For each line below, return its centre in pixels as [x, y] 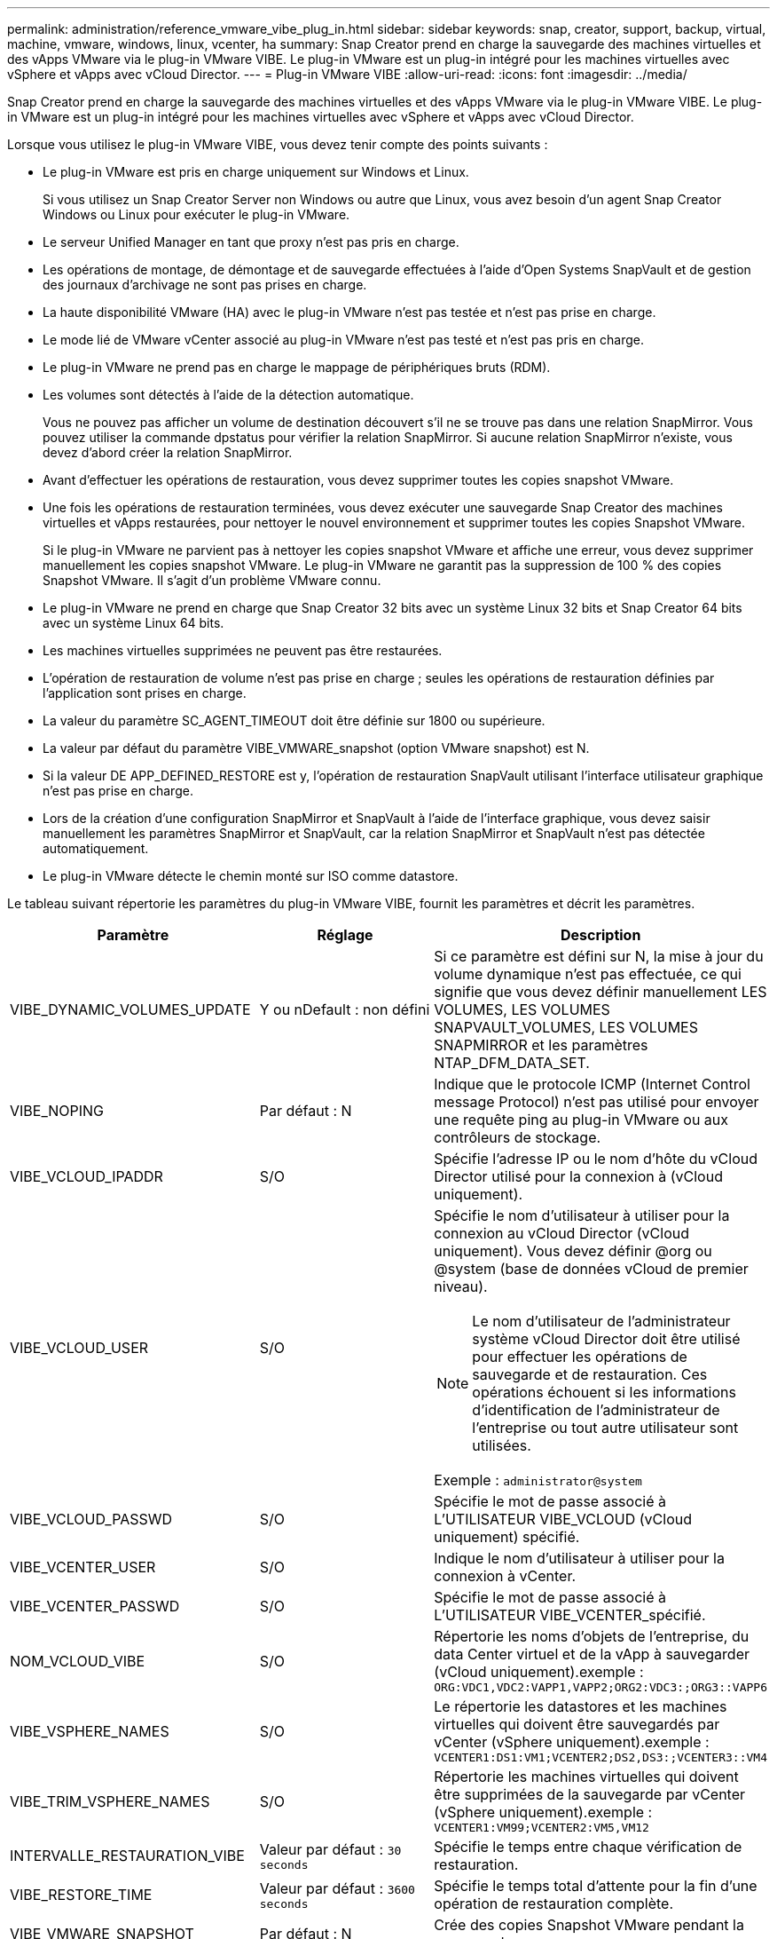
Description [600, 935]
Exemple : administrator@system [538, 1480]
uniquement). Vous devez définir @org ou [573, 1251]
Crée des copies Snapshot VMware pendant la [589, 1925]
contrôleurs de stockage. [518, 1137]
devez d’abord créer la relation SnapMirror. [168, 452]
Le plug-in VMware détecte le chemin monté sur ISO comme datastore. [251, 876]
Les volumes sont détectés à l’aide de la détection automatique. [228, 395]
